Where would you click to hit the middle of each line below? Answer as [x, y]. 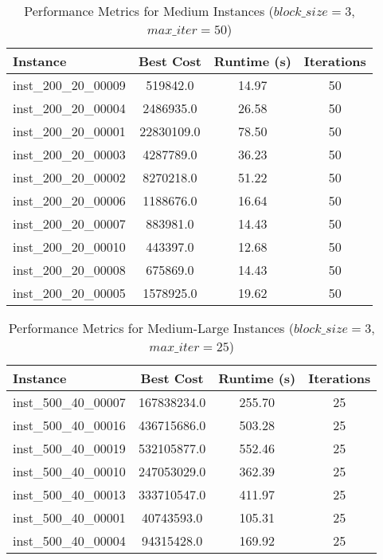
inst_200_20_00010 [69, 247]
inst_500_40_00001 [69, 517]
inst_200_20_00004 [69, 108]
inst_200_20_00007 [69, 223]
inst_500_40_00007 [69, 402]
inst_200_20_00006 [69, 200]
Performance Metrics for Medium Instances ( [149, 11]
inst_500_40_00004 [69, 540]
